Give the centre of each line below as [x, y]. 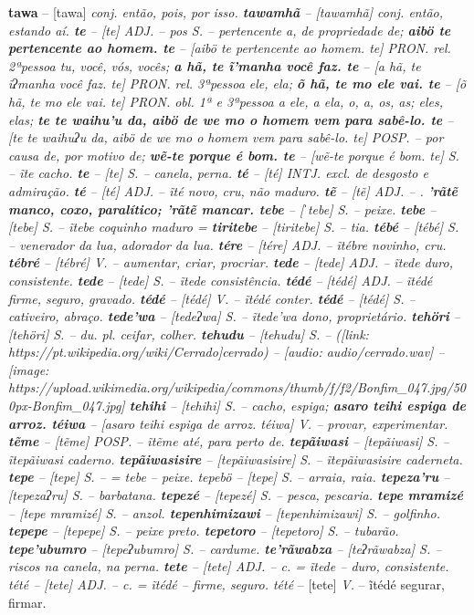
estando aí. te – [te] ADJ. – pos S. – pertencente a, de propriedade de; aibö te [230, 30]
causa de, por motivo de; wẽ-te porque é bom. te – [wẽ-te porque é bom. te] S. [234, 155]
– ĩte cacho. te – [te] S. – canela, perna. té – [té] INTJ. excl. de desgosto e [218, 173]
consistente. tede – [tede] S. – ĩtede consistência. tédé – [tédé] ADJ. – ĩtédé [221, 280]
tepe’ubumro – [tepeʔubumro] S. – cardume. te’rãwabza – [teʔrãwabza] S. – [225, 548]
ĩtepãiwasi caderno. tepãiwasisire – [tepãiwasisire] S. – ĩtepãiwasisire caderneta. [236, 459]
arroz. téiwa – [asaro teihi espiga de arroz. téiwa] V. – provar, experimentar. [228, 423]
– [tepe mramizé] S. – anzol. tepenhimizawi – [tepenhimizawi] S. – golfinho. [225, 512]
